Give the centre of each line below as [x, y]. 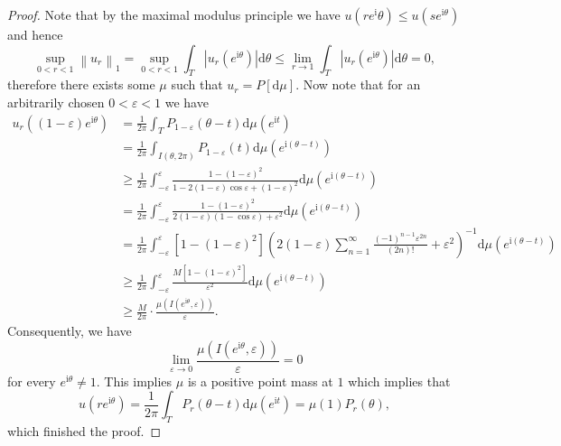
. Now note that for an [358, 84]
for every [32, 381]
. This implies [134, 381]
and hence [35, 34]
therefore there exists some [81, 84]
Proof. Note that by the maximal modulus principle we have [174, 14]
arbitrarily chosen [56, 102]
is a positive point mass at [260, 381]
